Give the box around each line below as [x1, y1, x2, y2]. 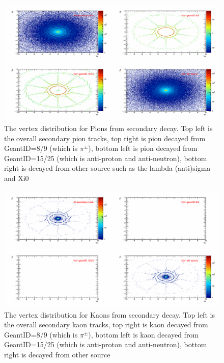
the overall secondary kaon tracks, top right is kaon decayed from [4, 319, 208, 330]
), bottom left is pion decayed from [88, 143, 198, 153]
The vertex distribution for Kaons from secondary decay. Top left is [4, 309, 215, 320]
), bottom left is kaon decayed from [88, 329, 199, 340]
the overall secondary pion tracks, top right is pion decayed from [4, 133, 206, 143]
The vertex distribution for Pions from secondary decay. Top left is [4, 122, 213, 133]
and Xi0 [4, 172, 29, 183]
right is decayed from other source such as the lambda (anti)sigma [4, 163, 211, 173]
